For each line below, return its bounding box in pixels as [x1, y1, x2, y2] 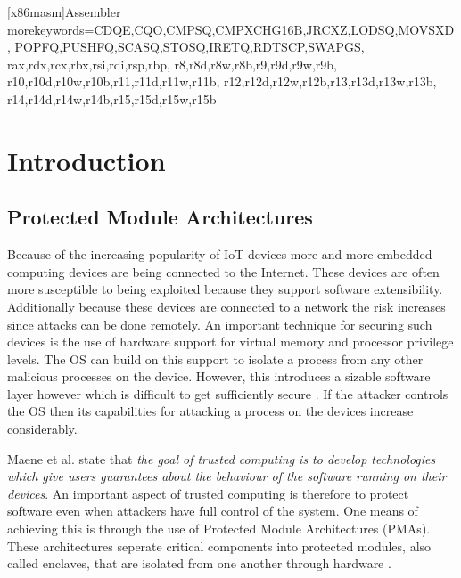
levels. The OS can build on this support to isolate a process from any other [7, 349, 424, 368]
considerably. [7, 419, 78, 438]
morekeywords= [7, 20, 95, 38]
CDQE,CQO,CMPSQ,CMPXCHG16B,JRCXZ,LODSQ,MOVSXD [94, 20, 455, 38]
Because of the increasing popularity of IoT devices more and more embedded [7, 245, 432, 264]
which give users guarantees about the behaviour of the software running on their [7, 467, 447, 485]
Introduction [7, 142, 166, 178]
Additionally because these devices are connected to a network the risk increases [7, 297, 446, 315]
